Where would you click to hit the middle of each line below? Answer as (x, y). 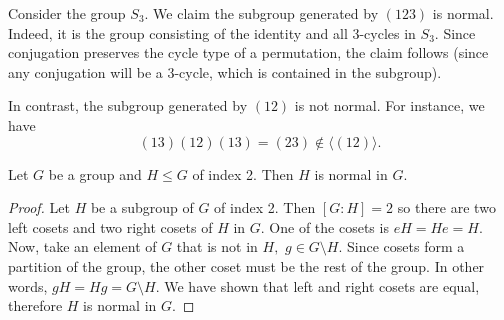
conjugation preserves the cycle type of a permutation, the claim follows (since (248, 52)
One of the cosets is (329, 226)
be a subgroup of (142, 207)
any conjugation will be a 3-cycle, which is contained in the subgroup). (225, 71)
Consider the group (67, 13)
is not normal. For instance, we (389, 105)
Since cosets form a (406, 246)
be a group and (95, 173)
